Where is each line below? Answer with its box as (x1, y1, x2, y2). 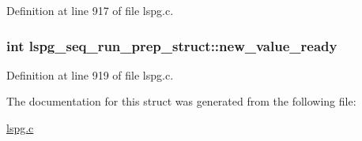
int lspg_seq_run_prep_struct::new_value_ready (6, 35, 337, 55)
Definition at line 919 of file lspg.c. (6, 66, 174, 83)
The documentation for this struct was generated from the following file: (6, 93, 356, 109)
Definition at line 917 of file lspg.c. (6, 2, 174, 18)
